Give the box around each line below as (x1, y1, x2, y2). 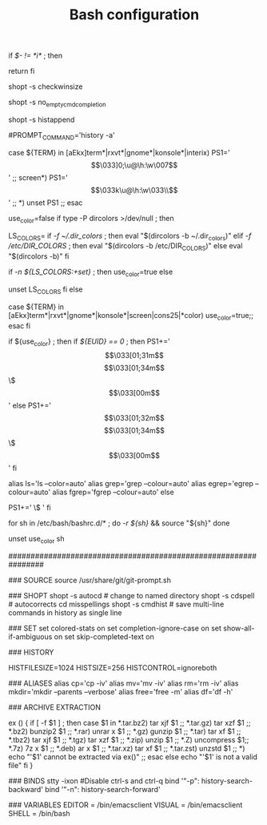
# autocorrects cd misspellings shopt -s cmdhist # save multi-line (8, 599, 225, 610)
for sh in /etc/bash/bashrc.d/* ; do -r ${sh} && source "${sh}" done (8, 518, 230, 528)
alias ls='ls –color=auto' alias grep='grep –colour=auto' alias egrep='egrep (8, 479, 254, 489)
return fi (8, 66, 35, 76)
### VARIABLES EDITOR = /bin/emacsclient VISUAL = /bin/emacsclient (8, 800, 243, 810)
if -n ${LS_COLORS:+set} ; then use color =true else (8, 267, 173, 278)
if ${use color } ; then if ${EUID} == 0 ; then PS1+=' (8, 336, 170, 348)
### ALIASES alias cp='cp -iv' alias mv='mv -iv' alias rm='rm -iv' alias (8, 678, 239, 688)
